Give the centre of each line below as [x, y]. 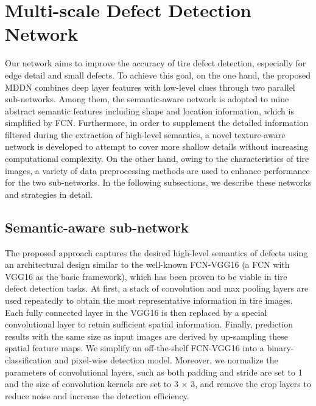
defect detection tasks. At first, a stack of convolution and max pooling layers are [157, 288]
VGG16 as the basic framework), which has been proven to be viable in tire [146, 276]
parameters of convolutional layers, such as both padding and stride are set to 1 [154, 372]
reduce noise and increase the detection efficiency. [97, 395]
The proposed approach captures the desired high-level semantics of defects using [156, 252]
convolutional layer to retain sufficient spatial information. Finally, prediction [149, 324]
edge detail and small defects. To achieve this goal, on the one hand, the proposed [158, 75]
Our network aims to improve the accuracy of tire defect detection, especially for [156, 63]
